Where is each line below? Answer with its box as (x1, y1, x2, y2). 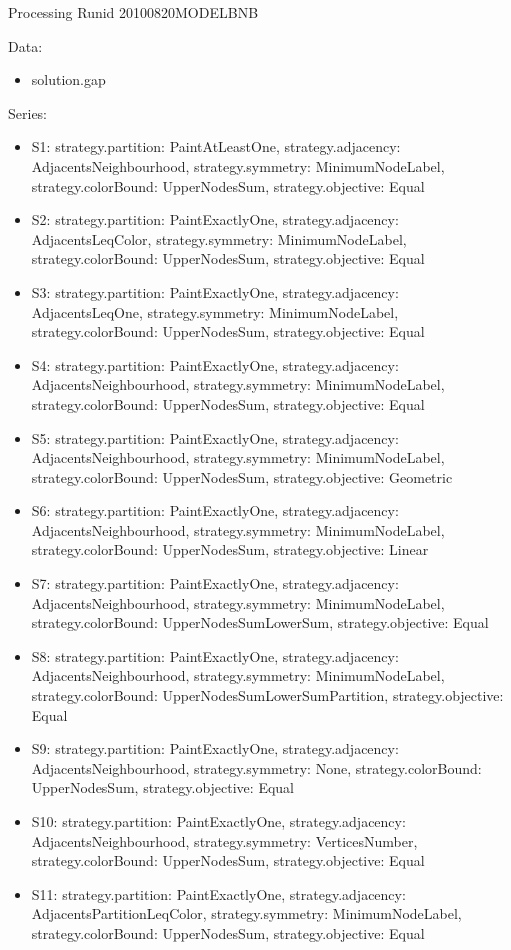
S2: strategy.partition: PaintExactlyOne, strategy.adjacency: (31, 209, 399, 230)
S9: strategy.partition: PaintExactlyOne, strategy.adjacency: (31, 738, 399, 759)
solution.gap (31, 69, 106, 90)
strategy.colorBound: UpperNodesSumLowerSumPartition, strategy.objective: (31, 685, 504, 706)
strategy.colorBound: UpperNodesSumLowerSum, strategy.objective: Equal (31, 612, 489, 633)
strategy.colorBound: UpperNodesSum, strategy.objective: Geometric (31, 466, 453, 487)
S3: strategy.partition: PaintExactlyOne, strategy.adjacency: (31, 281, 399, 302)
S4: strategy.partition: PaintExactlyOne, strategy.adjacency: (31, 354, 399, 375)
